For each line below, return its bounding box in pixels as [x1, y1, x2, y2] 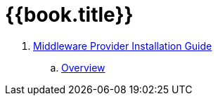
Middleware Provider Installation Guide [33, 39, 212, 52]
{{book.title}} [5, 3, 134, 27]
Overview [61, 61, 105, 74]
